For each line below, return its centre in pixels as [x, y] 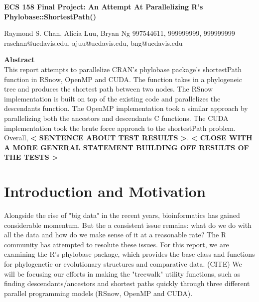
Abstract [19, 59]
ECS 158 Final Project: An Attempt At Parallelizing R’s [104, 6]
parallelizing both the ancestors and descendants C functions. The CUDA [116, 118]
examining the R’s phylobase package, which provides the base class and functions [129, 254]
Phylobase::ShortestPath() [50, 16]
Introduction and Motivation [105, 191]
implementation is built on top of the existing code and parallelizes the [112, 98]
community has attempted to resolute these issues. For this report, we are [117, 244]
